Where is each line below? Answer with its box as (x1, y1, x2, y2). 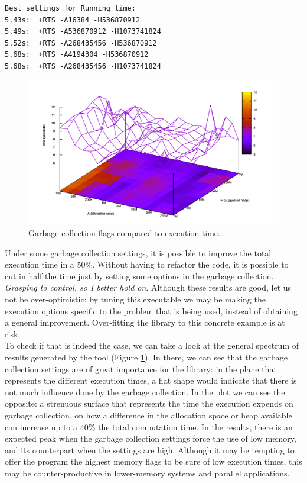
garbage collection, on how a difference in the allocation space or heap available (5, 408, 292, 421)
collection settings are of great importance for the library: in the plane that (5, 362, 277, 375)
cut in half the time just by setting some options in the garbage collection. (5, 269, 274, 282)
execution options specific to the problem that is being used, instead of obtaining (5, 304, 298, 317)
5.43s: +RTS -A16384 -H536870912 (5, 15, 141, 24)
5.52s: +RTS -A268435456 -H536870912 (5, 38, 157, 47)
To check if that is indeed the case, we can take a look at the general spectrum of (5, 339, 299, 352)
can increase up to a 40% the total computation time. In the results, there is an (5, 420, 293, 433)
